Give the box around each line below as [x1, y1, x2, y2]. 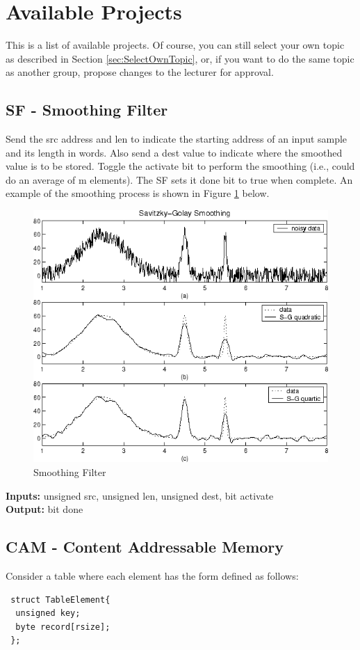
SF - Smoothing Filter [6, 99, 168, 120]
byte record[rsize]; [15, 621, 111, 632]
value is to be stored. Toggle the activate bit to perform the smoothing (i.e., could [6, 159, 355, 173]
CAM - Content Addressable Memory [6, 536, 284, 557]
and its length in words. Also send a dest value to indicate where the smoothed [6, 145, 343, 159]
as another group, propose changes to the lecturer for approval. [6, 65, 274, 79]
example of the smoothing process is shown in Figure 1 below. [6, 186, 270, 200]
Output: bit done [6, 502, 83, 516]
